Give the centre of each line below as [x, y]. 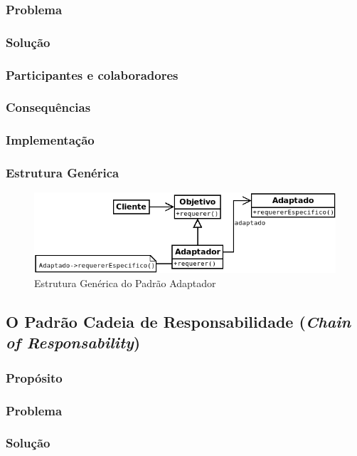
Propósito [34, 377]
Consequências [48, 107]
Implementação [50, 140]
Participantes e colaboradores [92, 74]
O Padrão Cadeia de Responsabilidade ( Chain [178, 321]
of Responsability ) [73, 342]
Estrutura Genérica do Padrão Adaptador [125, 283]
